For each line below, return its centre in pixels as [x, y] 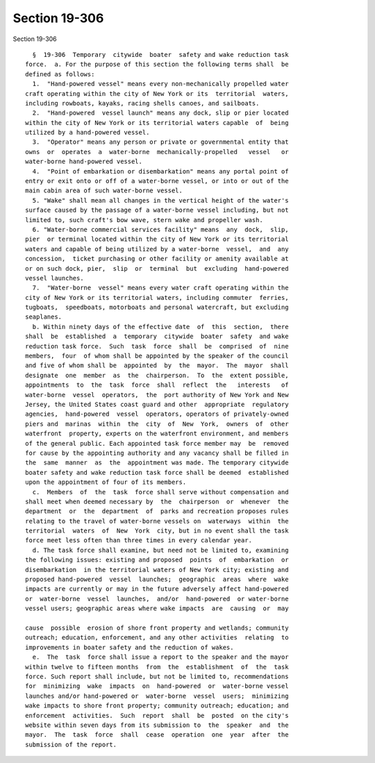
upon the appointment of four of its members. [106, 482]
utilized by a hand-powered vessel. [87, 133]
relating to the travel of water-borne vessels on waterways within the [157, 521]
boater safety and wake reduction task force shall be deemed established [157, 472]
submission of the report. [71, 744]
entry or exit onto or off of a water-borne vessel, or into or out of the [157, 181]
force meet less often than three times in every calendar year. [139, 540]
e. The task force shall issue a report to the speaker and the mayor [160, 657]
